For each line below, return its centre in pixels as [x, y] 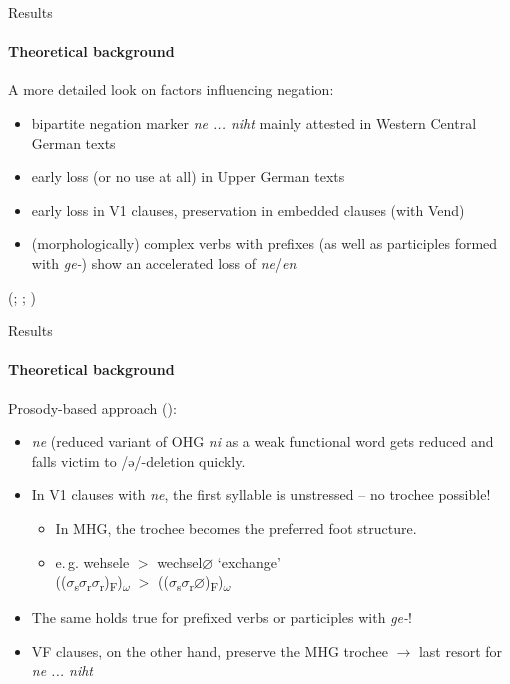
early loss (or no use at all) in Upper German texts [188, 176]
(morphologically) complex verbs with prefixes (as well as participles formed [264, 243]
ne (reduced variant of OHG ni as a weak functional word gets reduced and [262, 441]
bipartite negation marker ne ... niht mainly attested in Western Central [254, 122]
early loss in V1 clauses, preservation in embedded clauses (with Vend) [248, 209]
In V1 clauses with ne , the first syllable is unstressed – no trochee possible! [261, 494]
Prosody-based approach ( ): [92, 407]
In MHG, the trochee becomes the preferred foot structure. [236, 527]
